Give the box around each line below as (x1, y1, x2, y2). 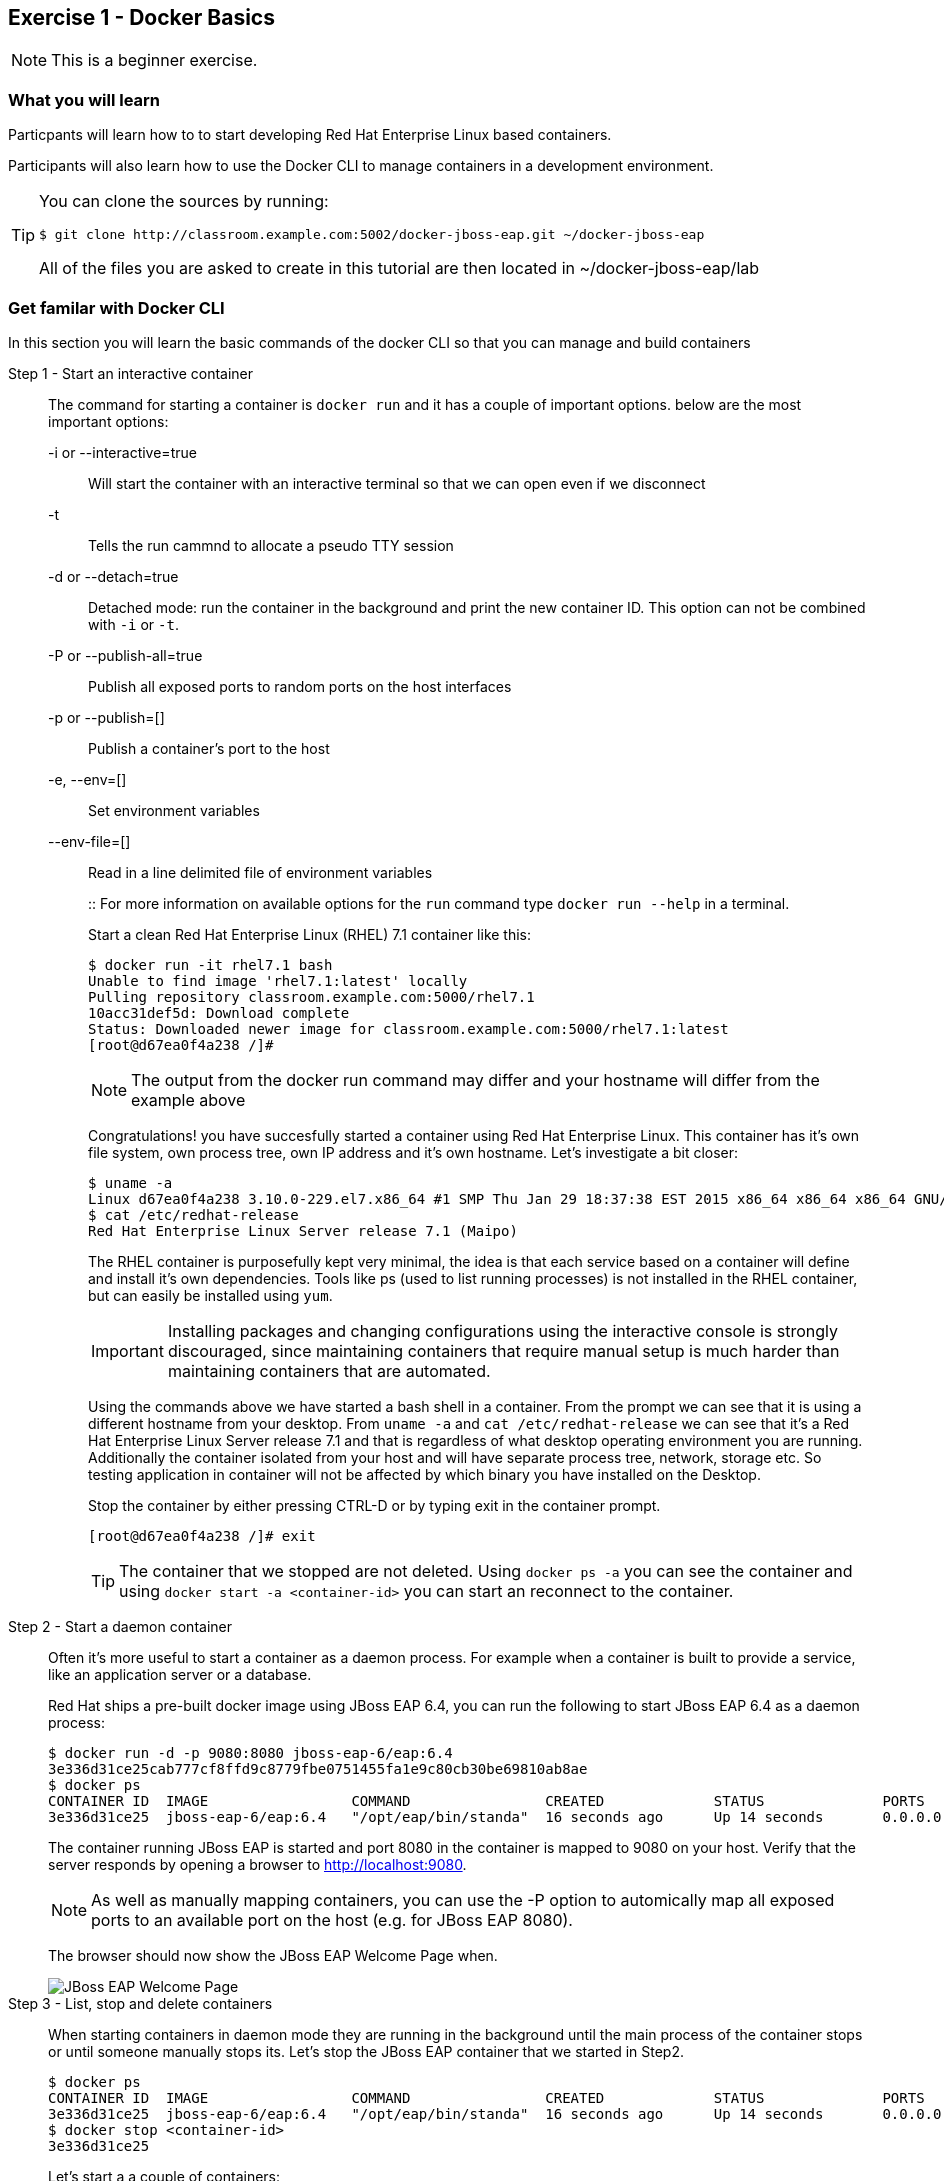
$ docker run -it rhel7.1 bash (88, 956, 333, 973)
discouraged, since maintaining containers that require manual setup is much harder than (167, 1340, 840, 1361)
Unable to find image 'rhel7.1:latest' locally (88, 972, 468, 989)
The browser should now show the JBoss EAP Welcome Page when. (48, 1946, 498, 1964)
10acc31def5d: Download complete (88, 1004, 350, 1021)
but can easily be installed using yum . (88, 1286, 333, 1304)
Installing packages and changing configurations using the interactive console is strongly (167, 1320, 838, 1341)
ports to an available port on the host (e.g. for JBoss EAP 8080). (91, 1909, 573, 1930)
